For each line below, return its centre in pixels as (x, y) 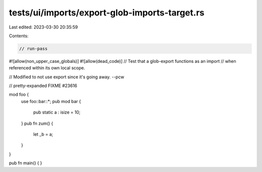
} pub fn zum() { (37, 123)
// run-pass (33, 49)
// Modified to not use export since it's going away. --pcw (67, 77)
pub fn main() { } (25, 163)
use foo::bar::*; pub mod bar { (51, 101)
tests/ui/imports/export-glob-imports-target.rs (107, 13)
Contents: (19, 36)
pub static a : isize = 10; (57, 112)
